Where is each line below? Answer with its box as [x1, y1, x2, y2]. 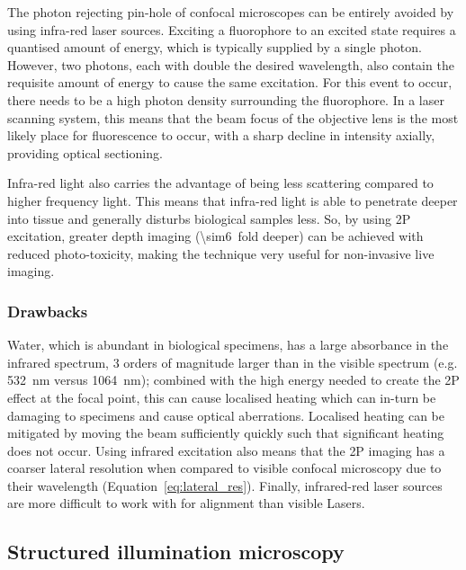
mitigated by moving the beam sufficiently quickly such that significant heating [7, 423, 444, 442]
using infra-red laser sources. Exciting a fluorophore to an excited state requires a [7, 20, 456, 39]
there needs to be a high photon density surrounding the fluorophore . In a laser [7, 90, 444, 109]
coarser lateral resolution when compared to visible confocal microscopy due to [7, 459, 442, 477]
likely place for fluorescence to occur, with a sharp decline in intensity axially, [7, 126, 435, 145]
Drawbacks [7, 299, 88, 322]
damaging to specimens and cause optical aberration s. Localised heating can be [7, 405, 444, 424]
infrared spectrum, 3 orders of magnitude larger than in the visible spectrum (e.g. [7, 352, 458, 371]
